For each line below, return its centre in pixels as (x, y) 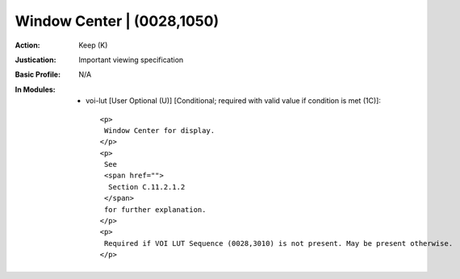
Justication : (36, 60)
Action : (27, 45)
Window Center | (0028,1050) (117, 21)
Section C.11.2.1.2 (146, 187)
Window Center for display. (159, 130)
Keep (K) (93, 45)
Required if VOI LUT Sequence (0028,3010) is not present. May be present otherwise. (278, 243)
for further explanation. (155, 209)
